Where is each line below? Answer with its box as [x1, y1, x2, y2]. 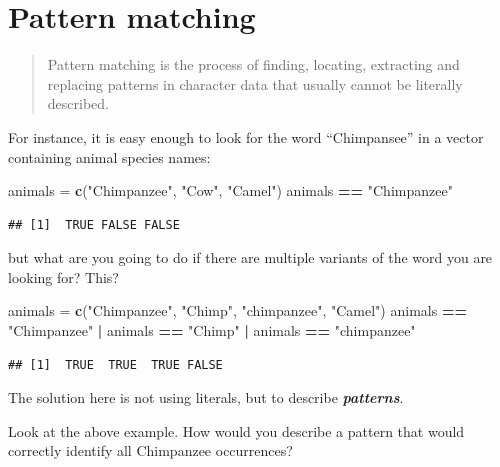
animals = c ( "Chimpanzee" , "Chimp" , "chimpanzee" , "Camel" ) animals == [8, 300, 467, 321]
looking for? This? [8, 266, 119, 287]
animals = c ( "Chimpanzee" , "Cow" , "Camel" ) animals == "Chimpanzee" [8, 180, 453, 201]
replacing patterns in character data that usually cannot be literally [47, 73, 463, 94]
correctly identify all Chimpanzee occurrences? [8, 440, 293, 461]
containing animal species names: [8, 146, 211, 167]
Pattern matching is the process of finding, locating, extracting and [47, 54, 460, 75]
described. [47, 93, 109, 114]
